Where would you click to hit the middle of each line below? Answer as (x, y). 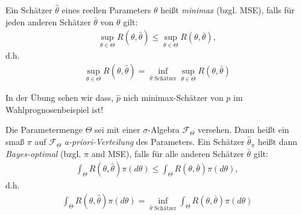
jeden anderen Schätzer (48, 21)
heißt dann (278, 142)
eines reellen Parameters (106, 10)
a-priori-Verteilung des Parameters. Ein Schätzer (154, 142)
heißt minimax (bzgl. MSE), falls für (228, 10)
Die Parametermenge (44, 130)
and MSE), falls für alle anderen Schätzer (168, 153)
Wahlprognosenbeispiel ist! (55, 109)
